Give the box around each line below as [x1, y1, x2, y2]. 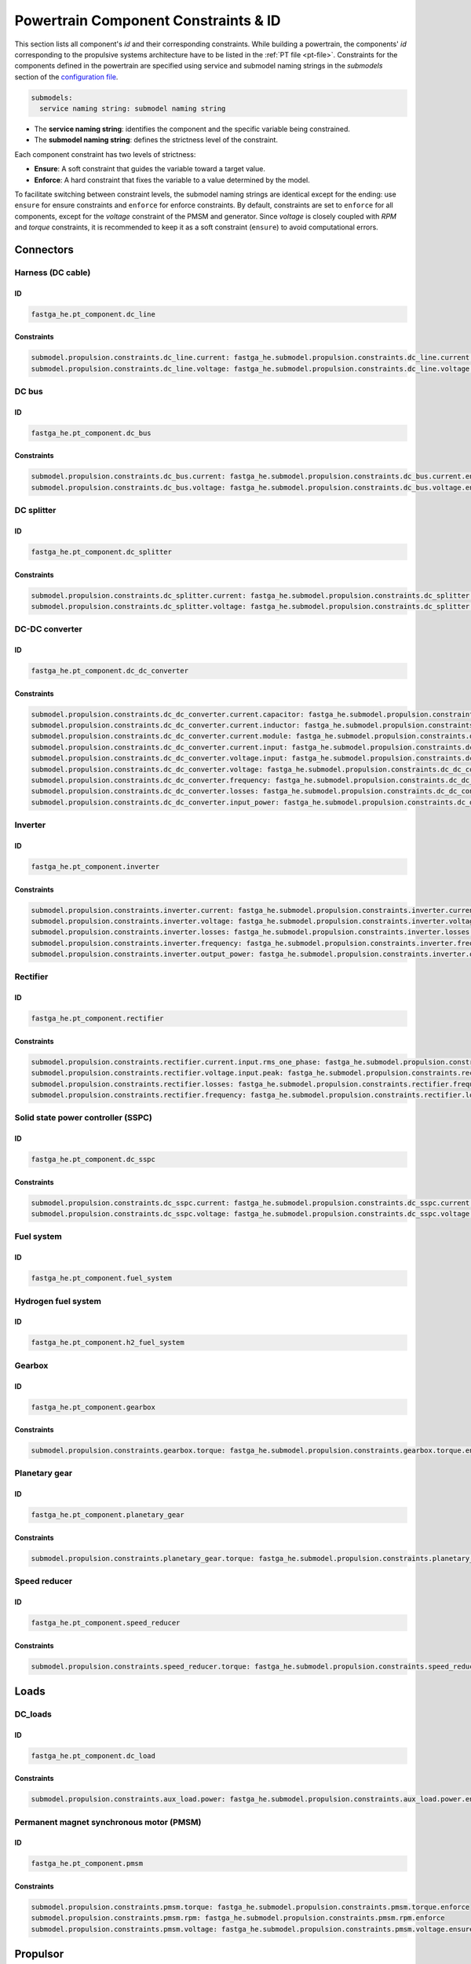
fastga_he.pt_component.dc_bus [31, 428, 152, 438]
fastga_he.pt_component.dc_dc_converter [31, 666, 188, 676]
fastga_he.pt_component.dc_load [31, 1751, 156, 1760]
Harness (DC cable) [14, 267, 91, 278]
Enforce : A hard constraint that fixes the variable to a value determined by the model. [34, 175, 310, 185]
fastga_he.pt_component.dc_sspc [31, 1155, 156, 1164]
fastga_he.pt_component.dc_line [31, 310, 156, 318]
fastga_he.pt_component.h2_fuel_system [31, 1338, 184, 1347]
